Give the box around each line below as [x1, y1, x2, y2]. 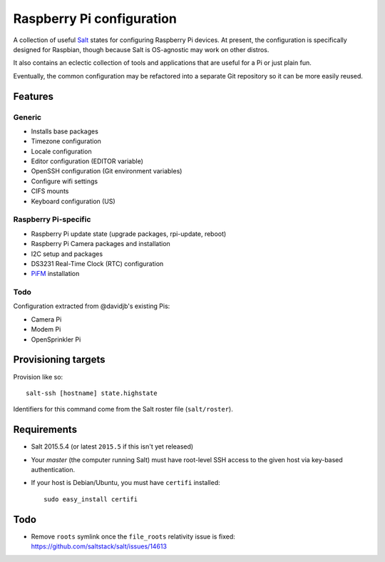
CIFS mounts [31, 187, 69, 195]
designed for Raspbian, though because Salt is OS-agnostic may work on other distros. [13, 45, 269, 53]
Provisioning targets [13, 354, 106, 366]
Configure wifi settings [31, 177, 98, 185]
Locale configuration [31, 147, 92, 155]
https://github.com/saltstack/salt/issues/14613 [31, 542, 168, 551]
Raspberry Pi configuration [13, 11, 178, 26]
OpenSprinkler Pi [31, 335, 81, 344]
